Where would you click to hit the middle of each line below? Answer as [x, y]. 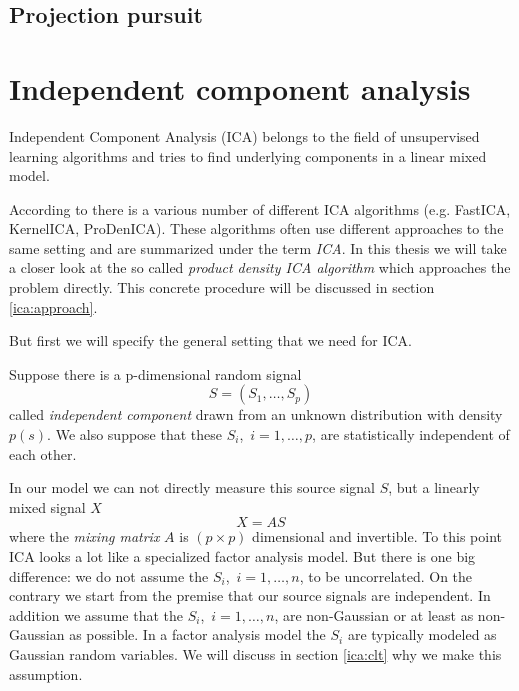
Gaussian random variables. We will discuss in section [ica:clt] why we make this [255, 653]
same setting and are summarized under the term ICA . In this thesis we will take [258, 247]
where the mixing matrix [84, 536]
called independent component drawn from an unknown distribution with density [256, 414]
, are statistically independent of [411, 434]
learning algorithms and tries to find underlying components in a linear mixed [248, 155]
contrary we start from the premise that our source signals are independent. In [250, 595]
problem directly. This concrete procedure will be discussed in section [222, 287]
